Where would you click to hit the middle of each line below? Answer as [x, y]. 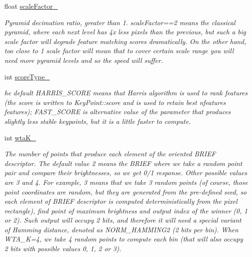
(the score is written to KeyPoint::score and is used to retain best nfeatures [115, 102]
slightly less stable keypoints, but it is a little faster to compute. [98, 121]
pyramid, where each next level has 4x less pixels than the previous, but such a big [125, 32]
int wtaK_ [20, 137]
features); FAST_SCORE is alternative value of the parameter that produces [118, 112]
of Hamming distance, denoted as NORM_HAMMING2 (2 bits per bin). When [121, 229]
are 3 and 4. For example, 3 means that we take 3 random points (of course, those [126, 182]
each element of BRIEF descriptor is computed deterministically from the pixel [121, 201]
